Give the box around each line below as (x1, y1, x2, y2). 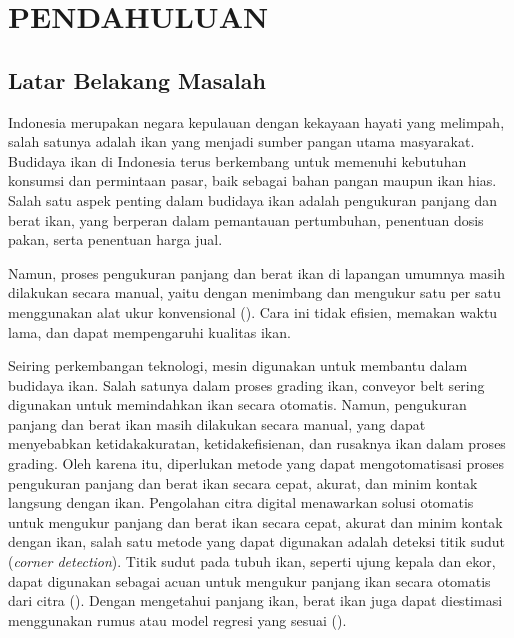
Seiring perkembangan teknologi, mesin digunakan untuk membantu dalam (8, 355, 468, 376)
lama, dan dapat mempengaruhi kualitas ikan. (8, 321, 291, 342)
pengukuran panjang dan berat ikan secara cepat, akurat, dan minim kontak (8, 472, 478, 493)
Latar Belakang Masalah (8, 64, 266, 95)
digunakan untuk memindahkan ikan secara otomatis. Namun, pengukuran (8, 394, 467, 415)
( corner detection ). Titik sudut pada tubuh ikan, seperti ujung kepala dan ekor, (8, 551, 496, 572)
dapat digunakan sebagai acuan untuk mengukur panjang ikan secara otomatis (8, 570, 491, 591)
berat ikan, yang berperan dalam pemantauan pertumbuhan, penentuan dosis (8, 209, 484, 230)
